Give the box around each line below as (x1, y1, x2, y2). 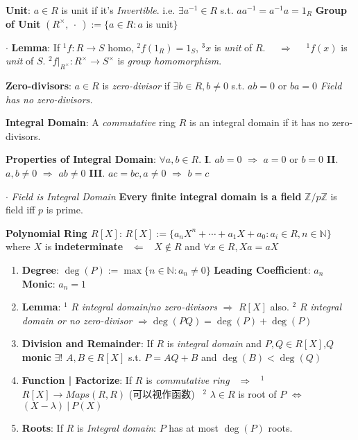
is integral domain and (167, 336, 262, 351)
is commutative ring (146, 373, 230, 387)
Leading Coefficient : (214, 262, 311, 276)
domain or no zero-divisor (22, 313, 133, 327)
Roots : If (22, 420, 63, 434)
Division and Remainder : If (22, 336, 153, 351)
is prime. (46, 202, 83, 217)
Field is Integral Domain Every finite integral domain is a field (11, 188, 302, 203)
